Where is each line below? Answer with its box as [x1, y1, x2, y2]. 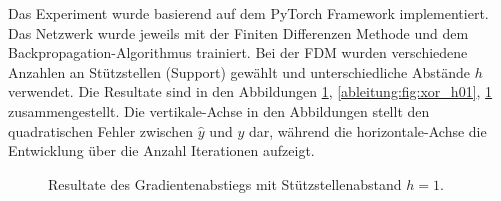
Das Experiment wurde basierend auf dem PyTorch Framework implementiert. [8, 3, 489, 23]
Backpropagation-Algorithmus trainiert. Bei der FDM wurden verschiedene [8, 42, 468, 63]
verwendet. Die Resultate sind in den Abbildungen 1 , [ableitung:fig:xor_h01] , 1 [8, 81, 493, 102]
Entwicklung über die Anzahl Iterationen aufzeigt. [8, 140, 315, 161]
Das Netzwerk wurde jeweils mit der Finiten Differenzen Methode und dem [8, 22, 469, 43]
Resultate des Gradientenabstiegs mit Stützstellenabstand [48, 173, 402, 194]
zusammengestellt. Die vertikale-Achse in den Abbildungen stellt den [8, 100, 430, 121]
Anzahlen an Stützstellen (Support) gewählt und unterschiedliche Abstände [8, 61, 470, 82]
